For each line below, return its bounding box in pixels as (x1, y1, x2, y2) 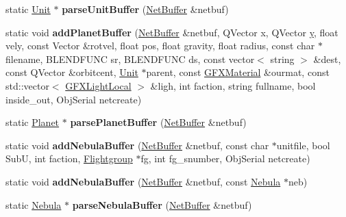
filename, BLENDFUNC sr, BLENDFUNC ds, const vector (5, 51, 255, 66)
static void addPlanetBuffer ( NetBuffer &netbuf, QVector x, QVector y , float (5, 25, 338, 39)
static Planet (5, 115, 60, 129)
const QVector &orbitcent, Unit (5, 65, 138, 79)
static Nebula (5, 197, 62, 212)
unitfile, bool (276, 138, 330, 152)
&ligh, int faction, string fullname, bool (150, 78, 316, 92)
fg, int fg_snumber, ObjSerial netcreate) (140, 151, 310, 166)
